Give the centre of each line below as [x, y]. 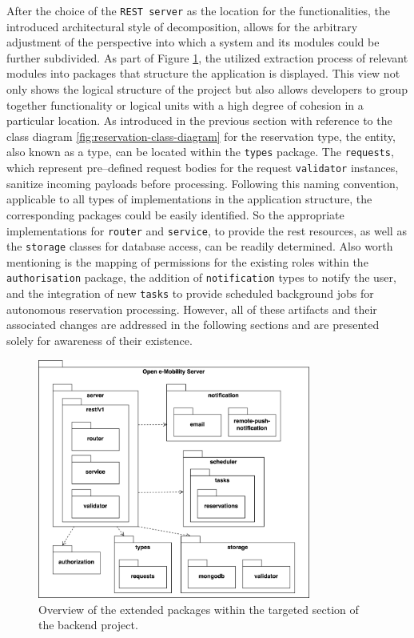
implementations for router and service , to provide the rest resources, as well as [207, 230]
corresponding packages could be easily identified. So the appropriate [175, 214]
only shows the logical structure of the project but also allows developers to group [207, 89]
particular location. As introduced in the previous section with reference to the [199, 120]
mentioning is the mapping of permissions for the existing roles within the [187, 261]
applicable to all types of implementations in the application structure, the [189, 199]
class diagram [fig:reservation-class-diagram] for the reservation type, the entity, [201, 136]
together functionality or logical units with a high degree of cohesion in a [185, 104]
